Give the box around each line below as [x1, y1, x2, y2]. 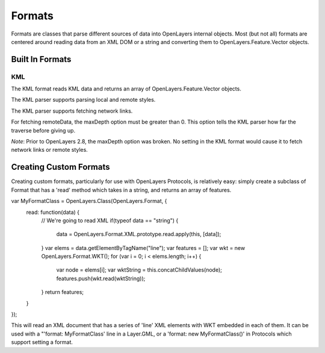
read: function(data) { [26, 208, 80, 216]
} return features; [41, 289, 84, 296]
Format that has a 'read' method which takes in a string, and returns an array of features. [11, 186, 232, 193]
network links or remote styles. [11, 146, 88, 154]
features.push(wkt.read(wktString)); [56, 275, 146, 282]
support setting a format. [11, 339, 73, 346]
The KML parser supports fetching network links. [11, 107, 133, 114]
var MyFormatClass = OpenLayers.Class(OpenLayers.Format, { [11, 198, 167, 205]
